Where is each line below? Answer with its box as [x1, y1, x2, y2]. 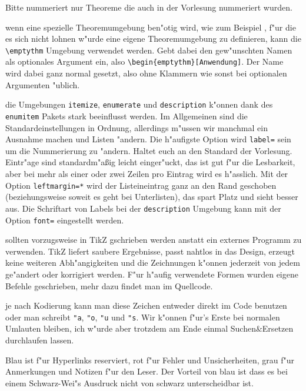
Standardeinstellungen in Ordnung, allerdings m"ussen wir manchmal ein [5, 121, 268, 133]
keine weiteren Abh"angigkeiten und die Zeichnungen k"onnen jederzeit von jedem [5, 256, 300, 269]
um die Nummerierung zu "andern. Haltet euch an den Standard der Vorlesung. [5, 144, 292, 156]
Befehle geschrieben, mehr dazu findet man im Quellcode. [5, 279, 213, 292]
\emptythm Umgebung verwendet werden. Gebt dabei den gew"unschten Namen [5, 44, 292, 56]
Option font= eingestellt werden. [5, 213, 124, 226]
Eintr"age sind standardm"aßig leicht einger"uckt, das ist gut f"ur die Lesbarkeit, [5, 156, 295, 168]
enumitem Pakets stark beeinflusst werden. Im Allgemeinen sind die [5, 109, 248, 122]
